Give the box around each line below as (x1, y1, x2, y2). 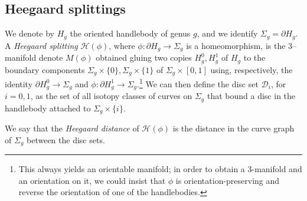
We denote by (5, 27, 54, 39)
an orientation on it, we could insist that (18, 174, 166, 186)
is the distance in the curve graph (172, 122, 295, 134)
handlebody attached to (5, 101, 91, 114)
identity (5, 77, 33, 90)
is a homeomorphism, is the (186, 39, 286, 51)
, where (109, 39, 135, 51)
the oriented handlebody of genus (70, 27, 191, 39)
